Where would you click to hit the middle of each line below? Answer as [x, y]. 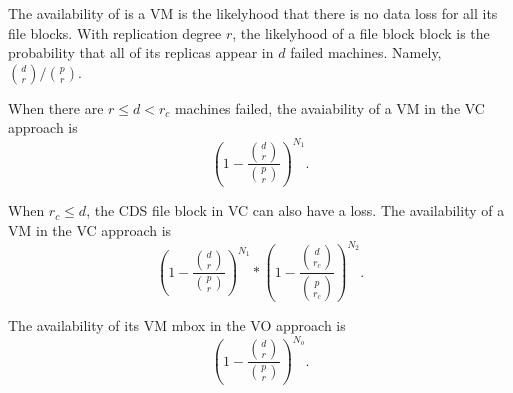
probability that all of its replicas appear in [141, 52]
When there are [56, 107]
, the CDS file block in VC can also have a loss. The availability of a [295, 210]
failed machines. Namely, [366, 52]
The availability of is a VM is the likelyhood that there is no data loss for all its [253, 13]
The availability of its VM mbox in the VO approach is [177, 325]
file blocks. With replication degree [115, 32]
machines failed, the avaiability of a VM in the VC [329, 107]
